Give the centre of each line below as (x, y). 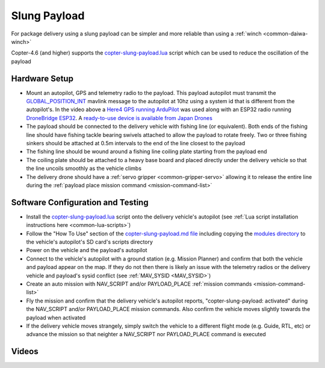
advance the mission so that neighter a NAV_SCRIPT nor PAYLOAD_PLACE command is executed (146, 334)
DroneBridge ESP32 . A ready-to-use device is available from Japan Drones (119, 118)
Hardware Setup (42, 78)
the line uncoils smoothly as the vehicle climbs (84, 169)
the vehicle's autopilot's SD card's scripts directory (90, 242)
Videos (25, 351)
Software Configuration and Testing (80, 202)
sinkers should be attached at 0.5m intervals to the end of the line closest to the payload (136, 143)
